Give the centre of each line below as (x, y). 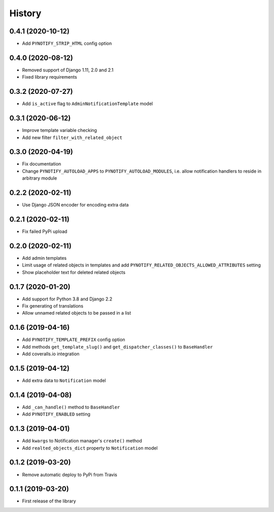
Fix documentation (42, 164)
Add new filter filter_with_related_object (72, 138)
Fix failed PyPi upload (45, 231)
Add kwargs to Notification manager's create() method (82, 441)
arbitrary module (40, 178)
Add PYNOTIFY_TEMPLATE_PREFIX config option (74, 339)
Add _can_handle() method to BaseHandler (71, 407)
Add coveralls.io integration (51, 354)
